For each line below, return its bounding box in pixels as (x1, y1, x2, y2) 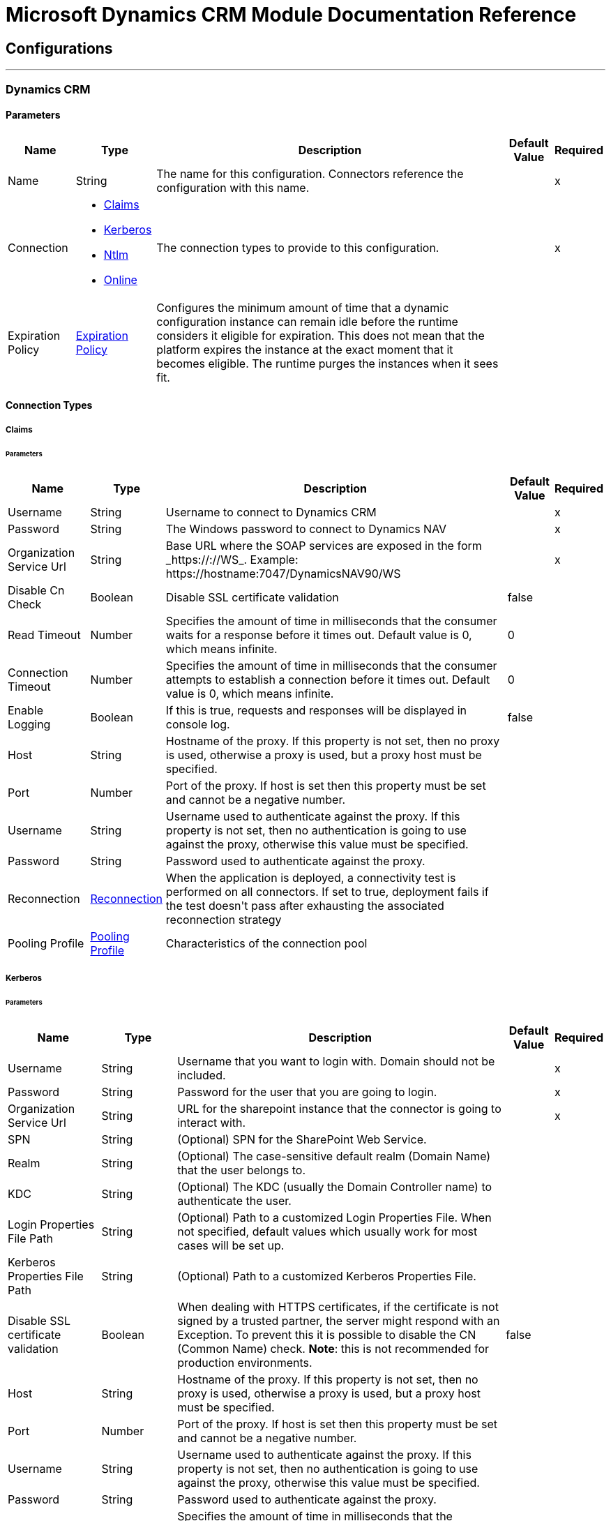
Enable (8, 703, 44, 718)
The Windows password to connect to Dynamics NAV (165, 522, 447, 537)
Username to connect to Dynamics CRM (165, 505, 377, 520)
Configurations (6, 39, 113, 57)
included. (177, 1067, 226, 1082)
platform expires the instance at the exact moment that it (156, 342, 453, 357)
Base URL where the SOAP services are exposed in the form (165, 539, 482, 553)
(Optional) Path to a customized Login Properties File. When (177, 1210, 492, 1224)
